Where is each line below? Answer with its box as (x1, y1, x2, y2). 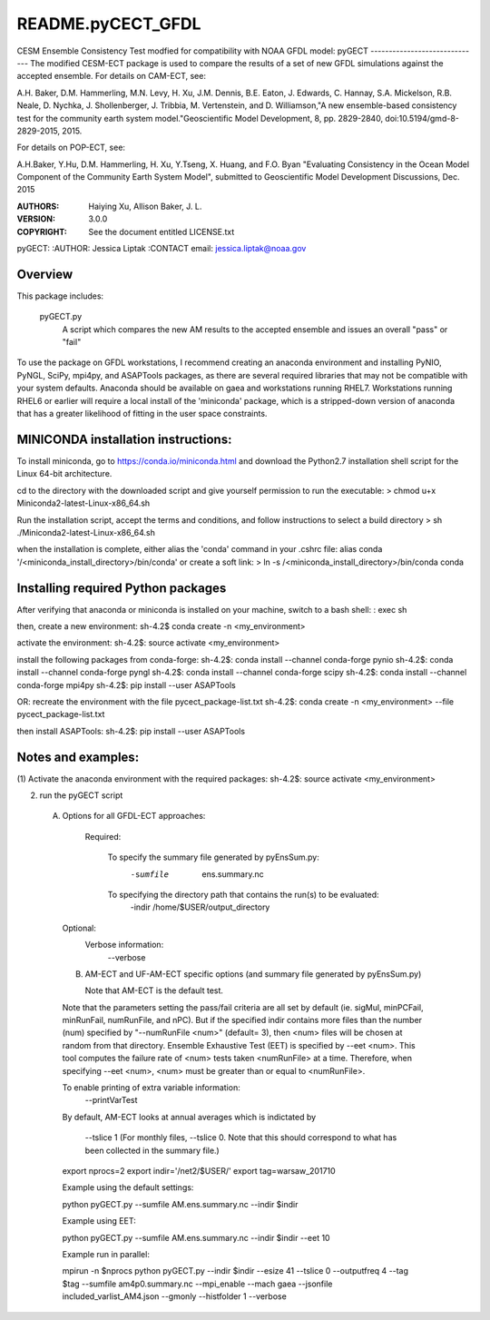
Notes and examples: (16, 749, 140, 764)
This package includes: (16, 291, 104, 301)
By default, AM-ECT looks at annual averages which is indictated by (62, 1111, 317, 1122)
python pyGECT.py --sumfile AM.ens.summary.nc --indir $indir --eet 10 (62, 1232, 330, 1243)
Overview (16, 266, 73, 281)
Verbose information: (84, 940, 164, 951)
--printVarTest (84, 1095, 138, 1106)
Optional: (62, 922, 97, 933)
